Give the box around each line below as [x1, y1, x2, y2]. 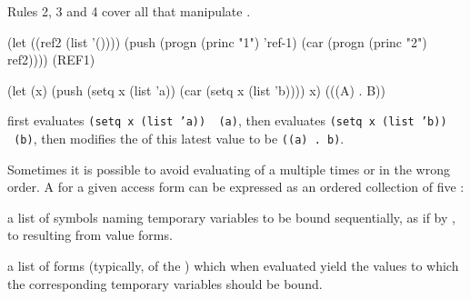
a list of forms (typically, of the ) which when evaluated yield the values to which [7, 256, 459, 275]
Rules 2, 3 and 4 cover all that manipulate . [7, 2, 251, 20]
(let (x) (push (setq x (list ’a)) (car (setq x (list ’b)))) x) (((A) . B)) [7, 80, 385, 99]
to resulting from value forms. [7, 225, 173, 244]
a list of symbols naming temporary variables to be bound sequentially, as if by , [7, 207, 455, 226]
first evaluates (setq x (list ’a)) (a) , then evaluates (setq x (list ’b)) [7, 111, 447, 130]
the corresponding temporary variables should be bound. [7, 274, 323, 293]
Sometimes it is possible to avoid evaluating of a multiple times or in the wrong [7, 159, 450, 178]
